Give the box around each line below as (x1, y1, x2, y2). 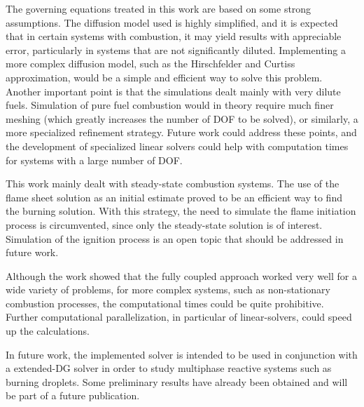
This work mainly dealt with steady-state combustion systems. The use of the (6, 176, 339, 191)
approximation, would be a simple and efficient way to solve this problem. (6, 69, 323, 84)
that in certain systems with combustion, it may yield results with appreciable (6, 29, 342, 44)
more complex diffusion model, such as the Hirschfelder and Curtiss (6, 56, 295, 71)
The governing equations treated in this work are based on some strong (6, 1, 311, 15)
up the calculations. (6, 323, 90, 338)
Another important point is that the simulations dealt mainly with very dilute (6, 84, 341, 98)
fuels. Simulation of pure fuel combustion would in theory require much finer (6, 98, 334, 112)
